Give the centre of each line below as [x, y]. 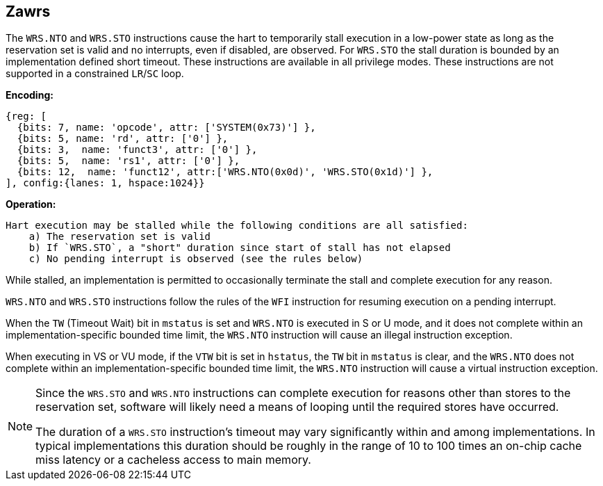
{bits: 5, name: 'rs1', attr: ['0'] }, [129, 161]
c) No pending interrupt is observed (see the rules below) [196, 259]
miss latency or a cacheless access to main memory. [173, 460]
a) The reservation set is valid [120, 237]
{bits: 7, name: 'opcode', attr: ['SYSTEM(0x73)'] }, [166, 128]
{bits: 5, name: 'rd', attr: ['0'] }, [123, 139]
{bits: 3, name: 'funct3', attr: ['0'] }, [137, 150]
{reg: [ [26, 116]
